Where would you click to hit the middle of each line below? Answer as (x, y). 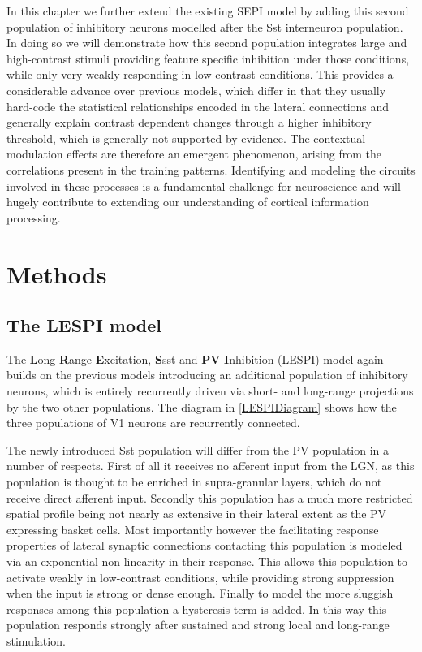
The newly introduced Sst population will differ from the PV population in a (198, 449)
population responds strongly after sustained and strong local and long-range (198, 625)
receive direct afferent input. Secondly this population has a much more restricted (210, 497)
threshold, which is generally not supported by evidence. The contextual (186, 138)
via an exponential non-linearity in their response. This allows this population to (207, 561)
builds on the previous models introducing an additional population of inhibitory (207, 375)
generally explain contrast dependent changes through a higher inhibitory (189, 122)
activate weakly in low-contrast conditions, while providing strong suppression (200, 577)
